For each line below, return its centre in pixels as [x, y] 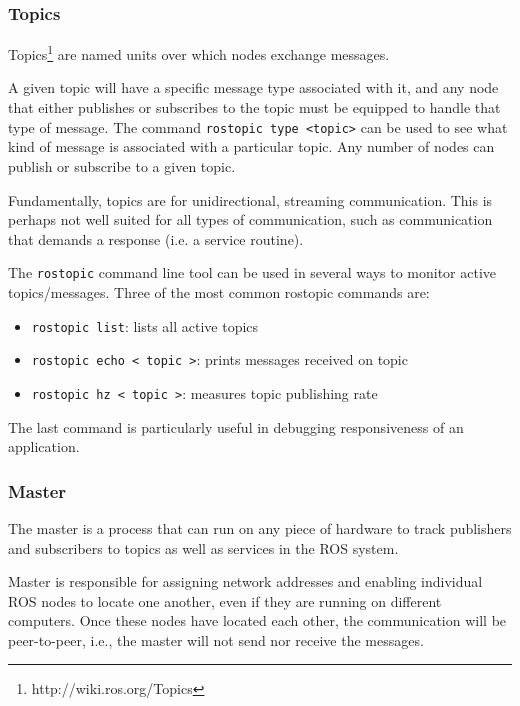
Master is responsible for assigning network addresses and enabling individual [245, 581]
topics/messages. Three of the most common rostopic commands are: [219, 291]
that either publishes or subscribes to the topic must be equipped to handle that [254, 107]
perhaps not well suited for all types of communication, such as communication [250, 219]
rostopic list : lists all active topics [145, 325]
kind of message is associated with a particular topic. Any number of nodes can [251, 146]
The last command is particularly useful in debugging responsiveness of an [236, 426]
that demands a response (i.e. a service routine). [156, 238]
